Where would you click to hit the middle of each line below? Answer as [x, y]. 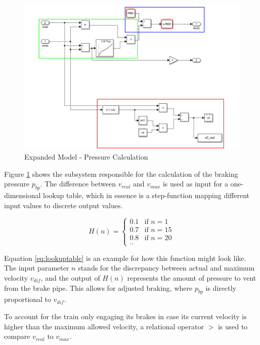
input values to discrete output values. [63, 205]
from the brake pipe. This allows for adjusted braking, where [98, 288]
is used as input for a [195, 184]
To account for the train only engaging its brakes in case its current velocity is [125, 316]
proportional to [28, 299]
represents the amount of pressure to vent [192, 277]
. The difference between [78, 184]
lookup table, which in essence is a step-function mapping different [146, 195]
